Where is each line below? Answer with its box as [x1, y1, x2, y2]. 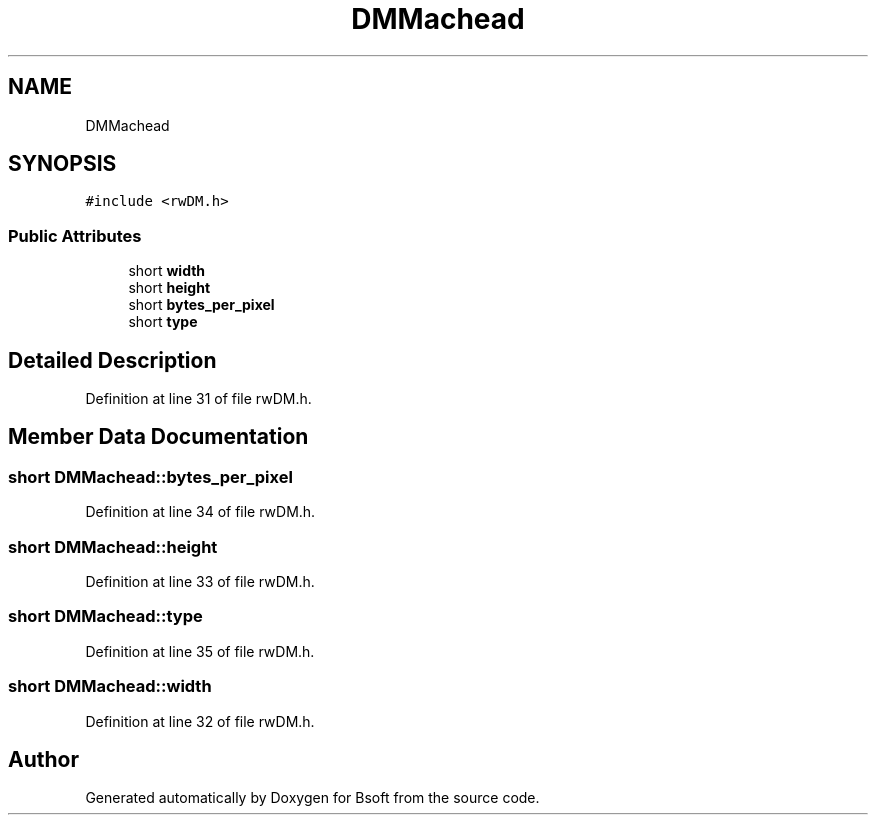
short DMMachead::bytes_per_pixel [8, 466, 293, 487]
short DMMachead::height [8, 536, 218, 557]
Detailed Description [8, 347, 217, 373]
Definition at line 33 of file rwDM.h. [85, 573, 315, 590]
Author [8, 746, 79, 772]
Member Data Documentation [8, 424, 309, 450]
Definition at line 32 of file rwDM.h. [85, 712, 315, 730]
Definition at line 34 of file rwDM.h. [85, 503, 316, 521]
